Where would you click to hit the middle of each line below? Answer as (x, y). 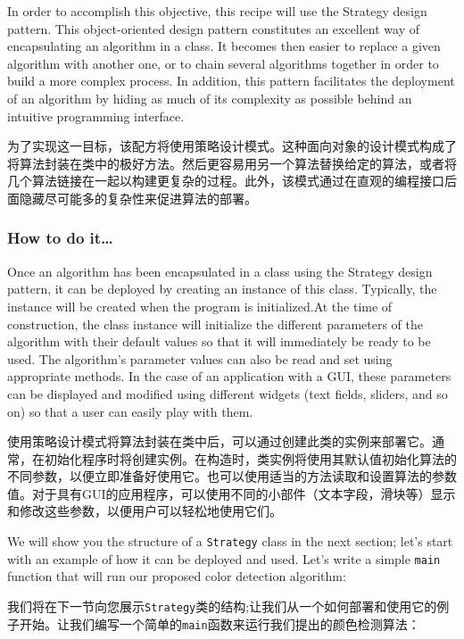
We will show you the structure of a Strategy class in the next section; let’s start (230, 541)
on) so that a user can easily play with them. (130, 411)
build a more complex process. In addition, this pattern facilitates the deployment (231, 81)
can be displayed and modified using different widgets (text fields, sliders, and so (228, 393)
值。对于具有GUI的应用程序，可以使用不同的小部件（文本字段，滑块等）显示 (232, 493)
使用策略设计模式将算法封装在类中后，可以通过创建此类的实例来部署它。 (220, 441)
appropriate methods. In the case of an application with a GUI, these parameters (229, 376)
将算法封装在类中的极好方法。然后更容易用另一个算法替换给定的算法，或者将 (232, 163)
